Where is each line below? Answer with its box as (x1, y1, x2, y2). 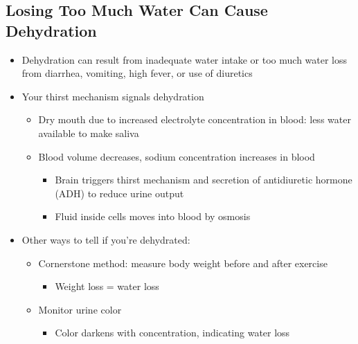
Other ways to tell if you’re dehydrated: (21, 232, 190, 246)
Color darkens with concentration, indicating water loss (55, 325, 290, 340)
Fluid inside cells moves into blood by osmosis (55, 209, 251, 224)
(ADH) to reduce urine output (55, 185, 184, 200)
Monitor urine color (38, 302, 122, 316)
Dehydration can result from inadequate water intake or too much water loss (21, 52, 348, 66)
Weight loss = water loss (55, 279, 159, 293)
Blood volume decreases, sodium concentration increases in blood (38, 149, 315, 163)
